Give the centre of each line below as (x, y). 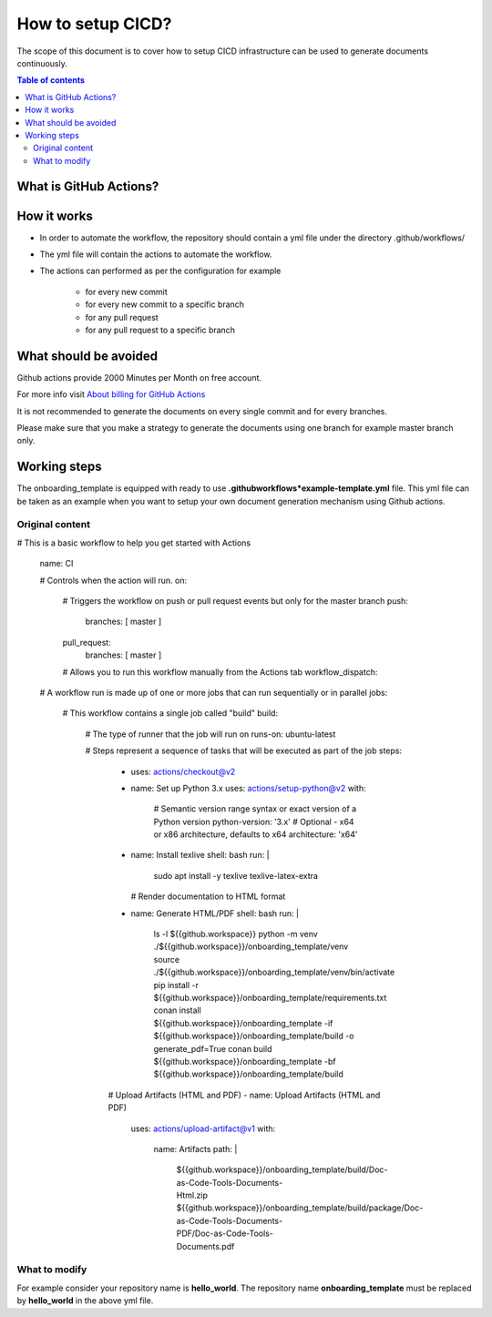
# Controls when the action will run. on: (113, 580)
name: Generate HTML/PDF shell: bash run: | (215, 913)
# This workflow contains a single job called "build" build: (170, 713)
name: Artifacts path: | (195, 1149)
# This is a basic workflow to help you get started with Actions (133, 543)
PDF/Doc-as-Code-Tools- (225, 1233)
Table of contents (51, 80)
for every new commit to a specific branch (165, 304)
